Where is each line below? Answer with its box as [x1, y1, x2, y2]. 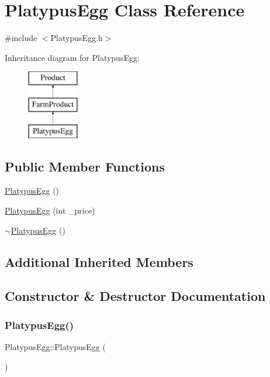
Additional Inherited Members [5, 252, 193, 270]
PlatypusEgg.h [50, 32, 103, 44]
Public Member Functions [5, 157, 165, 175]
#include [5, 32, 37, 44]
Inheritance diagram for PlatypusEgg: [5, 51, 140, 63]
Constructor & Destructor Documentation [5, 287, 266, 305]
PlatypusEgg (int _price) [5, 204, 95, 217]
